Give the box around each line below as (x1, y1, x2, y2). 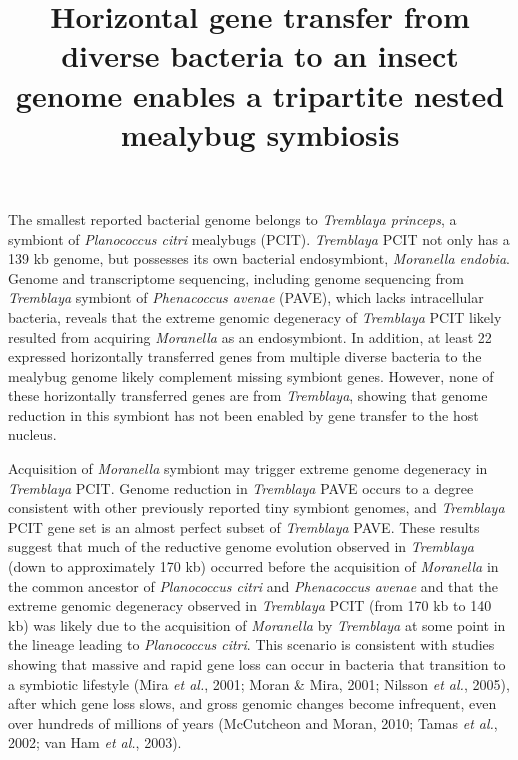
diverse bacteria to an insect (61, 35, 459, 76)
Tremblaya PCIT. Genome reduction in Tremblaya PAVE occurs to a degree (8, 477, 474, 498)
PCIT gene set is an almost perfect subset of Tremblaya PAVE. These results (8, 516, 480, 537)
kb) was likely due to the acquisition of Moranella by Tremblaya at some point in (8, 614, 506, 635)
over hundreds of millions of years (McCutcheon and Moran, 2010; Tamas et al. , (8, 712, 498, 733)
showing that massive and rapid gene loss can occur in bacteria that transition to (8, 654, 506, 674)
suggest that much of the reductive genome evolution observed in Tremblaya (8, 536, 474, 557)
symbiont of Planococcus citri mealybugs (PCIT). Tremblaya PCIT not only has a (8, 228, 510, 249)
